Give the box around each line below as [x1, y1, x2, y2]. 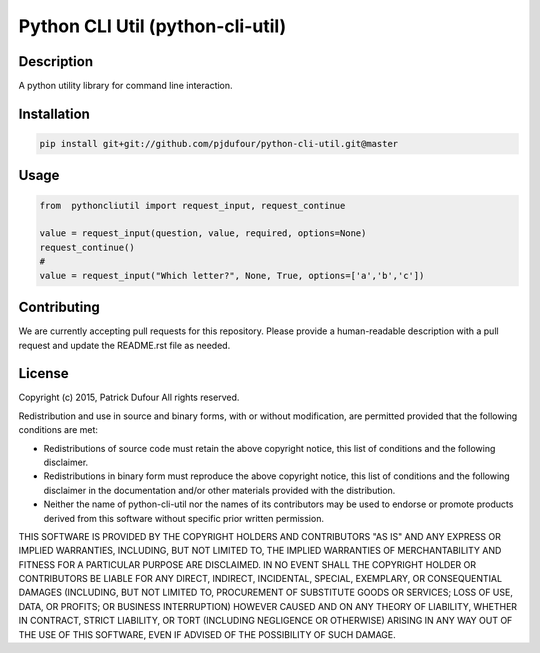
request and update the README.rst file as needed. [18, 339, 231, 351]
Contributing [18, 299, 100, 316]
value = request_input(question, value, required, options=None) [39, 228, 367, 239]
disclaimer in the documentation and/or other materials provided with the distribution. [43, 484, 396, 496]
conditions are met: [18, 424, 99, 436]
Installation [18, 105, 90, 122]
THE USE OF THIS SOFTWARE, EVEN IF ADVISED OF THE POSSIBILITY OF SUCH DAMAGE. [18, 628, 397, 640]
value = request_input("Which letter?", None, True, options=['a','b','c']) [39, 270, 425, 281]
